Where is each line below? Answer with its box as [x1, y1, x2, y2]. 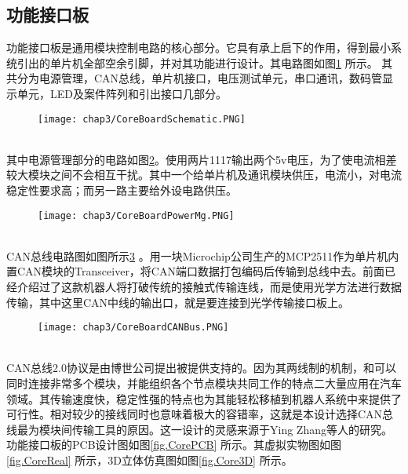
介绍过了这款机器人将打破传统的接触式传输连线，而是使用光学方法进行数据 [16, 279, 402, 295]
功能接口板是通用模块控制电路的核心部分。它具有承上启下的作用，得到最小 [6, 39, 391, 56]
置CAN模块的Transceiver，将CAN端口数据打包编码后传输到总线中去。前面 [6, 263, 384, 279]
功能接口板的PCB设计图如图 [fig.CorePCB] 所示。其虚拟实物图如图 [6, 436, 342, 453]
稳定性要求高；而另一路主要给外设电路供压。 [6, 182, 237, 199]
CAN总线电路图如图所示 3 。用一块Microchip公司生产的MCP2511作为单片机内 [6, 247, 399, 264]
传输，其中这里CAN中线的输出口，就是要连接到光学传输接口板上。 [6, 294, 350, 310]
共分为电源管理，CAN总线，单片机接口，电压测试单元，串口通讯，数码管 [6, 70, 383, 86]
